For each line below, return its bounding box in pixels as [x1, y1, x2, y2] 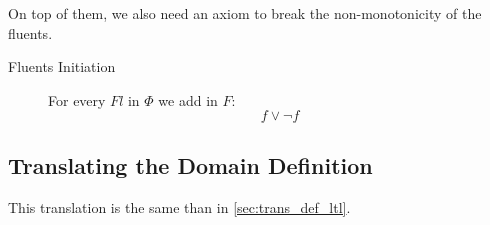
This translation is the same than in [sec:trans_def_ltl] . [8, 196, 351, 217]
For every [48, 89, 106, 110]
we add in [158, 89, 218, 110]
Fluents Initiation [8, 56, 116, 77]
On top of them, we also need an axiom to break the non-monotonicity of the [8, 3, 482, 23]
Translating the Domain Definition [8, 149, 373, 180]
